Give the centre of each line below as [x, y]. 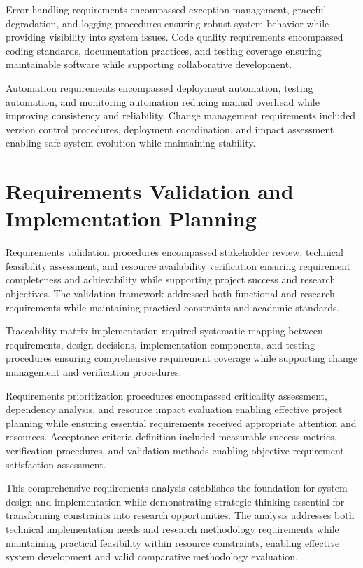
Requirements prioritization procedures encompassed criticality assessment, [166, 395]
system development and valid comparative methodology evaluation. [152, 556]
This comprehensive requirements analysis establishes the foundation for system [177, 488]
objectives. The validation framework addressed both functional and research [170, 293]
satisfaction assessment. [56, 464]
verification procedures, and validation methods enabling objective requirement [175, 450]
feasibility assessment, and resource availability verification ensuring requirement [178, 265]
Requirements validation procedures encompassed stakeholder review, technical [175, 252]
